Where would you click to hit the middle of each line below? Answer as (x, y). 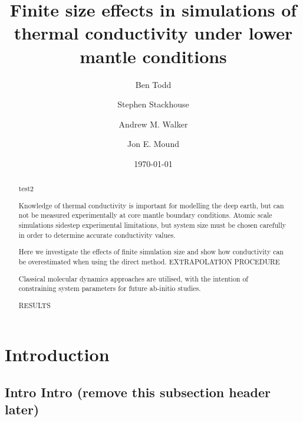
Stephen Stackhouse (153, 104)
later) (22, 409)
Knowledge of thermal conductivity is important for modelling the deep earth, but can (151, 205)
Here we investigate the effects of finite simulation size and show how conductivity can (151, 252)
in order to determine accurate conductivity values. (97, 235)
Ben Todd (153, 84)
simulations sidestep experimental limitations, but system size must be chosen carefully (152, 225)
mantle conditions (153, 56)
